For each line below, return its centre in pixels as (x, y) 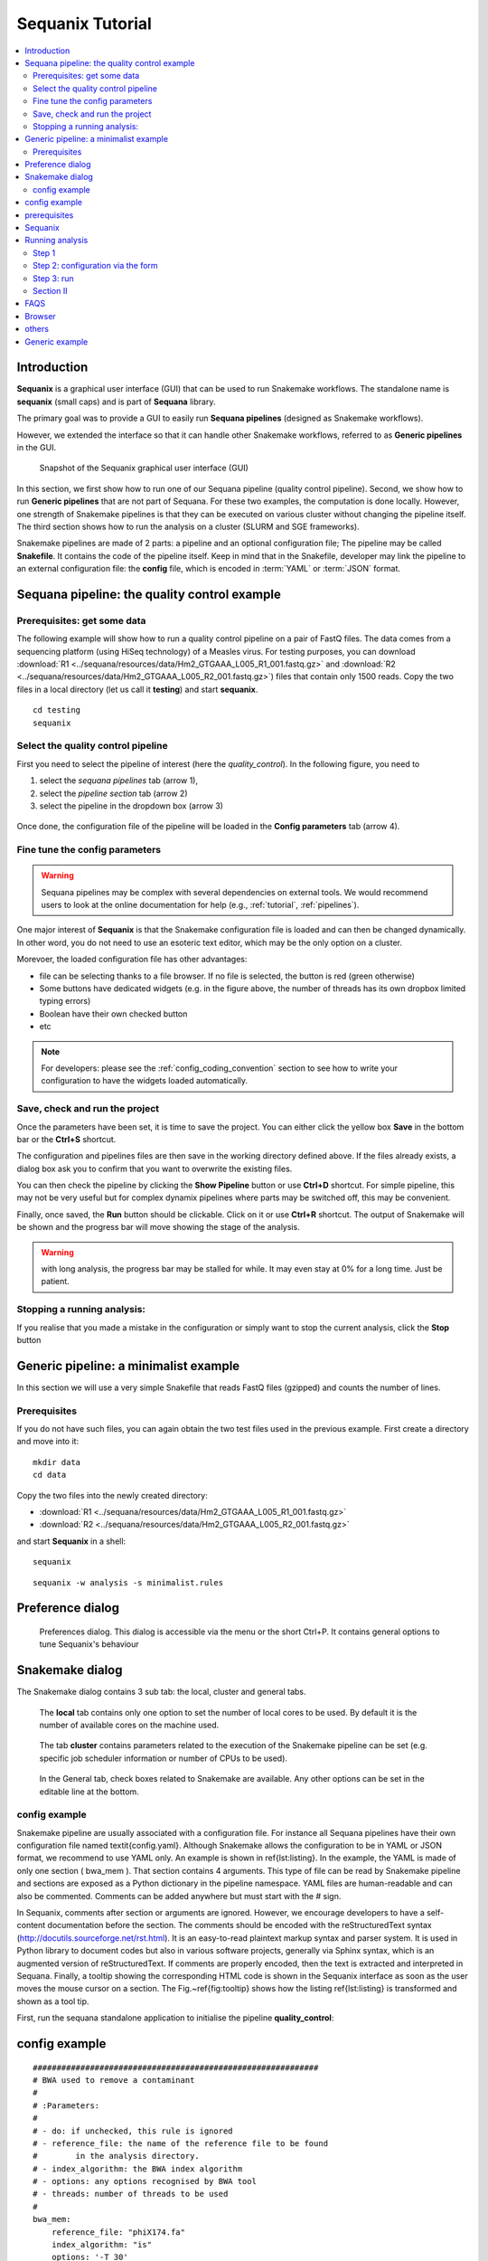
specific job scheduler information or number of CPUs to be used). (164, 1758)
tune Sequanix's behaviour (89, 1644)
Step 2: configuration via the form (95, 266)
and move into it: (48, 1442)
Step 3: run (53, 278)
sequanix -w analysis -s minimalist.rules (128, 1582)
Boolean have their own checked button (113, 1014)
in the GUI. (37, 447)
